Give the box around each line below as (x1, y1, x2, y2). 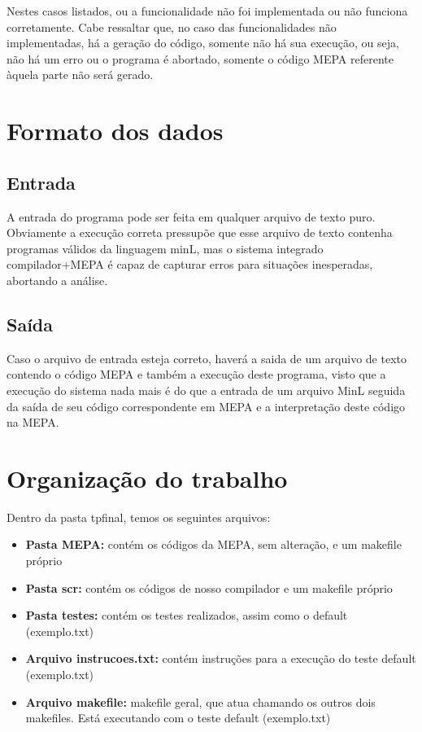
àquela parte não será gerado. (7, 66, 154, 83)
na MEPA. (7, 414, 59, 431)
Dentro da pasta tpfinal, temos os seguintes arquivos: (7, 508, 271, 525)
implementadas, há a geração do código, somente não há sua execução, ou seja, (7, 34, 399, 51)
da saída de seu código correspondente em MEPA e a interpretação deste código (7, 397, 406, 414)
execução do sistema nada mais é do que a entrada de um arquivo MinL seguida (7, 381, 406, 398)
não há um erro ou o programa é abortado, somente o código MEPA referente (7, 50, 394, 67)
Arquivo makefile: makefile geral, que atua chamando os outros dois (25, 693, 376, 710)
